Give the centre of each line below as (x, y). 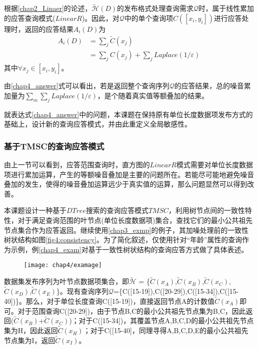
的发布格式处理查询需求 (155, 8)
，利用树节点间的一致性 (207, 210)
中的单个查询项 (149, 18)
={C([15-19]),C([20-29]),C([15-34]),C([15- (176, 291)
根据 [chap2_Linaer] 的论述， (48, 8)
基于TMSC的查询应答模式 (54, 146)
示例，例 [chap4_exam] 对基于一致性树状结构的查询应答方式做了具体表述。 (129, 249)
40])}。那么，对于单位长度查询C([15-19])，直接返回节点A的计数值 (109, 301)
